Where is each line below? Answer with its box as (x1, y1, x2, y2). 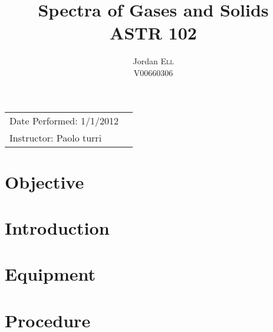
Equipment (5, 262, 96, 286)
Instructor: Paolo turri (9, 130, 102, 144)
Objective (5, 169, 84, 193)
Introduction (5, 216, 110, 240)
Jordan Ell (133, 55, 174, 67)
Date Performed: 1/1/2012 (9, 113, 119, 127)
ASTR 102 (110, 21, 197, 45)
